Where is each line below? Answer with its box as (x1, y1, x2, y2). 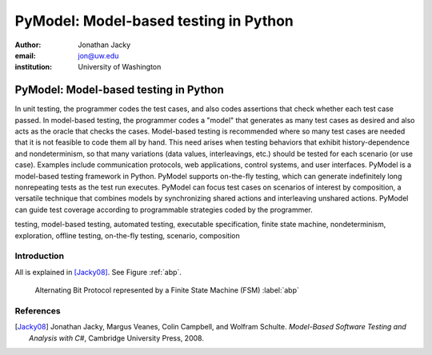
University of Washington (78, 62, 162, 72)
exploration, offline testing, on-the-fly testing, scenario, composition (14, 230, 240, 240)
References (14, 305, 61, 316)
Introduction (14, 250, 64, 261)
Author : (14, 40, 42, 50)
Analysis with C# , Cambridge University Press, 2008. (29, 333, 204, 343)
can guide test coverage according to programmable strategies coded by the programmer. (14, 205, 314, 214)
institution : (14, 62, 53, 72)
